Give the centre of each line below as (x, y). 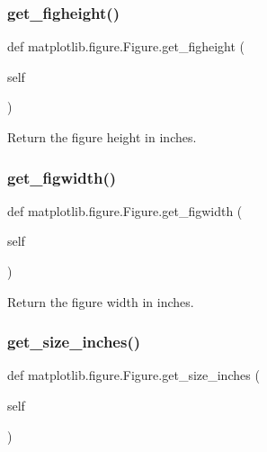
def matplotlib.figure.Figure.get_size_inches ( (133, 375)
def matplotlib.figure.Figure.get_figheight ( (126, 46)
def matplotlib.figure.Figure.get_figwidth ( (125, 210)
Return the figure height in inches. (102, 137)
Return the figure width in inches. (101, 301)
